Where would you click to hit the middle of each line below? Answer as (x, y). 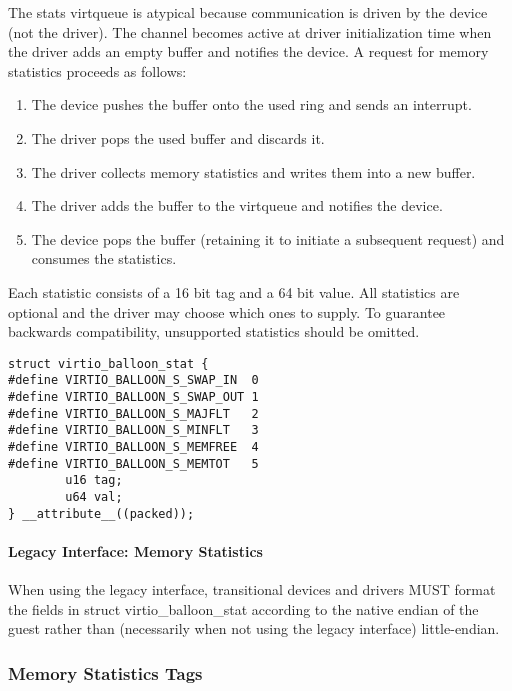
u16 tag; (94, 480)
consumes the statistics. (104, 258)
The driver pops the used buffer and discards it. (178, 137)
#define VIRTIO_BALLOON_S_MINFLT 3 (133, 430)
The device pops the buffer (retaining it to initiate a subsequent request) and (268, 238)
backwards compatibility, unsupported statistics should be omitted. (214, 331)
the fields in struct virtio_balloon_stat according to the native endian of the (243, 608)
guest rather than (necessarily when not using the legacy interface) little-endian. (254, 628)
